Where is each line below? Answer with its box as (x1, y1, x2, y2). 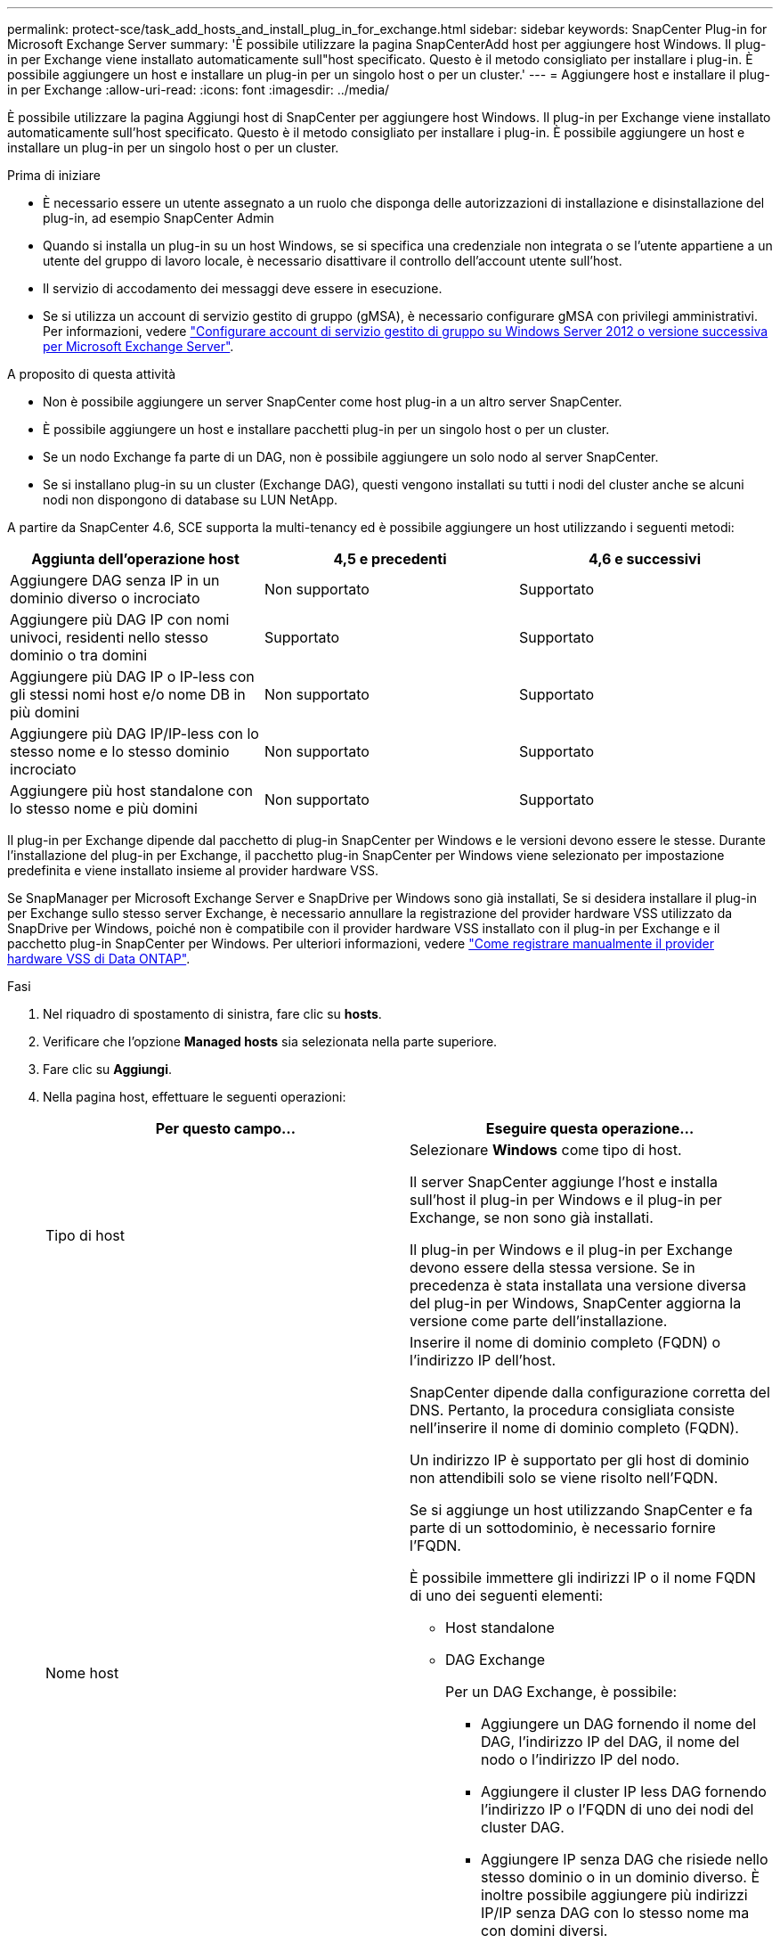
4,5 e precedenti (333, 550, 447, 568)
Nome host (45, 1664, 119, 1682)
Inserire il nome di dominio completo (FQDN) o (410, 1333, 721, 1351)
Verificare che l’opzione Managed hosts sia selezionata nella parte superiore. (43, 1034, 498, 1049)
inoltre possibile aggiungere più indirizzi (481, 1886, 748, 1904)
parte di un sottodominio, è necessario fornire (410, 1519, 716, 1537)
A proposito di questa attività (7, 366, 176, 381)
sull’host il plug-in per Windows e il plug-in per (410, 1191, 722, 1209)
